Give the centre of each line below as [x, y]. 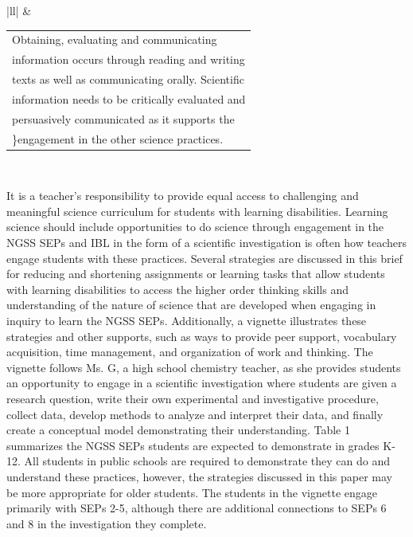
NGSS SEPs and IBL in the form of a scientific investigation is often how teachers [206, 243]
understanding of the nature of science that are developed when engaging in [191, 305]
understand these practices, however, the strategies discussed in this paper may [200, 476]
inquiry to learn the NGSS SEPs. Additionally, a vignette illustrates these [187, 320]
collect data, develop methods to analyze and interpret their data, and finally [195, 414]
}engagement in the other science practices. [118, 138]
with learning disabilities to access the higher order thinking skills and [177, 289]
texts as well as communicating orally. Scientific [128, 79]
